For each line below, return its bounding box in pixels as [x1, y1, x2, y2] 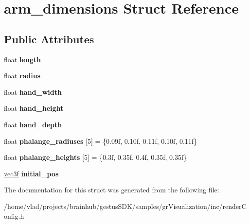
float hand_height [4, 103, 64, 113]
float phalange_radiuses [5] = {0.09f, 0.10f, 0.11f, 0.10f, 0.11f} [4, 136, 197, 146]
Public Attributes [4, 31, 94, 46]
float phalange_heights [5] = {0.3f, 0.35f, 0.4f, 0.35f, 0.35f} [4, 152, 187, 162]
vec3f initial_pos [4, 168, 59, 178]
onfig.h [4, 210, 24, 221]
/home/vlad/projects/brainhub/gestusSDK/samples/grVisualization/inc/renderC [4, 201, 247, 211]
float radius [4, 70, 41, 81]
